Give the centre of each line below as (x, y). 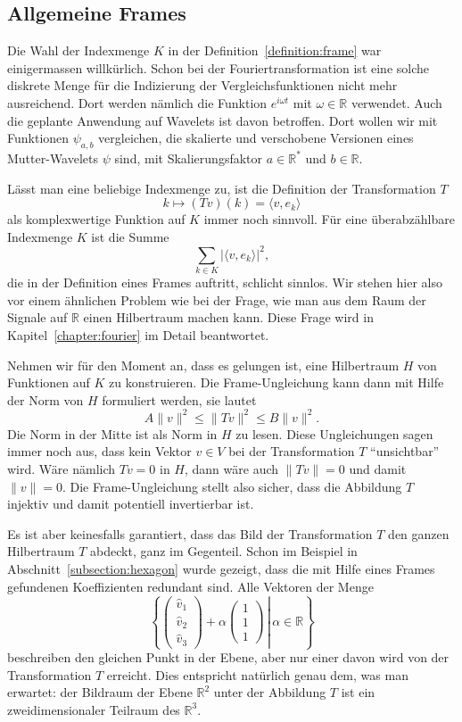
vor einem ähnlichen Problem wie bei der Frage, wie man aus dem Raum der (217, 299)
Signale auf (37, 317)
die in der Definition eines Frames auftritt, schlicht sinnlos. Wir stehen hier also (225, 282)
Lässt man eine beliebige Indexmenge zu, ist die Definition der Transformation (222, 188)
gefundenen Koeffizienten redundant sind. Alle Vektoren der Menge (190, 586)
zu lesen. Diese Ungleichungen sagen (334, 433)
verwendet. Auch (396, 102)
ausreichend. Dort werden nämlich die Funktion (137, 102)
